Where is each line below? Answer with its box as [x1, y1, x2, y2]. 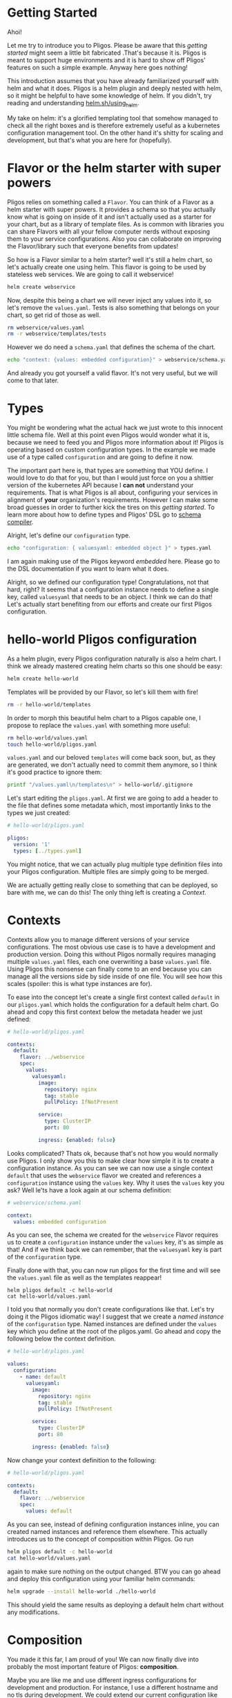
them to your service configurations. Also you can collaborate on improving [7, 234, 222, 243]
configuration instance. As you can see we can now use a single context [7, 1163, 213, 1172]
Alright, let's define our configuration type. [7, 531, 130, 539]
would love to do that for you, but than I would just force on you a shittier [7, 474, 214, 482]
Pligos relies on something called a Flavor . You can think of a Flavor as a [7, 197, 214, 206]
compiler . [7, 518, 34, 526]
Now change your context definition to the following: [7, 1456, 157, 1464]
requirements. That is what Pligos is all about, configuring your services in [7, 488, 218, 497]
